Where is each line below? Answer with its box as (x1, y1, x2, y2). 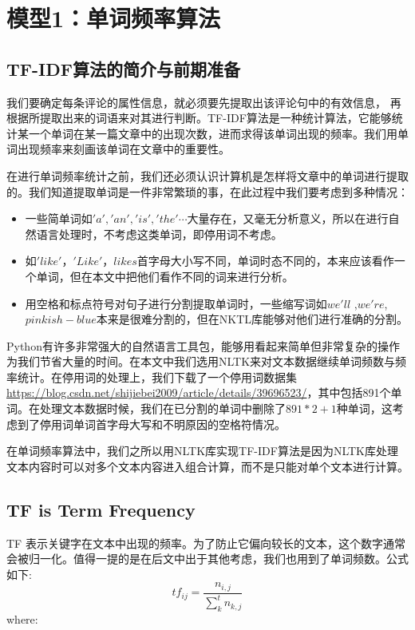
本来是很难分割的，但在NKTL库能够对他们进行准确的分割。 (96, 311, 409, 327)
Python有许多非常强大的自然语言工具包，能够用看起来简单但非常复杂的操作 (6, 337, 400, 354)
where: (6, 611, 38, 628)
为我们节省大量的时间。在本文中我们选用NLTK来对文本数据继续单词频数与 (6, 353, 396, 370)
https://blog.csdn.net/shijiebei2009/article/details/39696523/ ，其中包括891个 (6, 384, 391, 401)
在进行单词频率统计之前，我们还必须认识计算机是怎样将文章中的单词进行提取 (6, 167, 409, 184)
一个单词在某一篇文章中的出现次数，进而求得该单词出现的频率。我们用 (28, 125, 397, 141)
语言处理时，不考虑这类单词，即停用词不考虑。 (36, 225, 283, 242)
